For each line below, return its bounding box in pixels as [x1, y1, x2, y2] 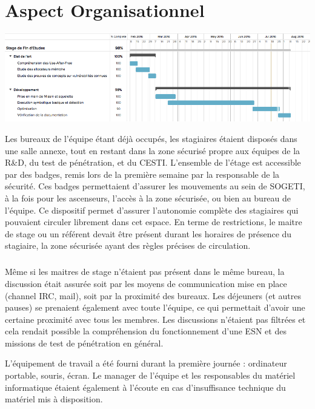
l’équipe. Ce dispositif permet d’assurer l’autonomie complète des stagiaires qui [5, 203, 299, 216]
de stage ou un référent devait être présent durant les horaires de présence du [5, 227, 292, 240]
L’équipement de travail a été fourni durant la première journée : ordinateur [5, 357, 287, 370]
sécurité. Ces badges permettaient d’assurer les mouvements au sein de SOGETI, [5, 180, 305, 192]
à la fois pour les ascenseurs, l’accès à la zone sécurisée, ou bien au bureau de [5, 191, 291, 204]
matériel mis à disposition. [5, 393, 103, 405]
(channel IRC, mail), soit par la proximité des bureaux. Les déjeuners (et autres [5, 289, 302, 302]
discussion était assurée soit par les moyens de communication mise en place [5, 277, 287, 289]
